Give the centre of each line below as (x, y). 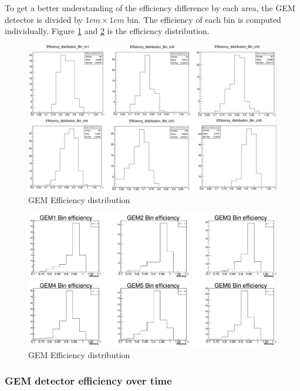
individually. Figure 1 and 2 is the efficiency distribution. (107, 31)
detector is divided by (44, 19)
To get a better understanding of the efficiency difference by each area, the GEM (150, 8)
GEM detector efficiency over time (88, 381)
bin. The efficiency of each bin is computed (204, 19)
